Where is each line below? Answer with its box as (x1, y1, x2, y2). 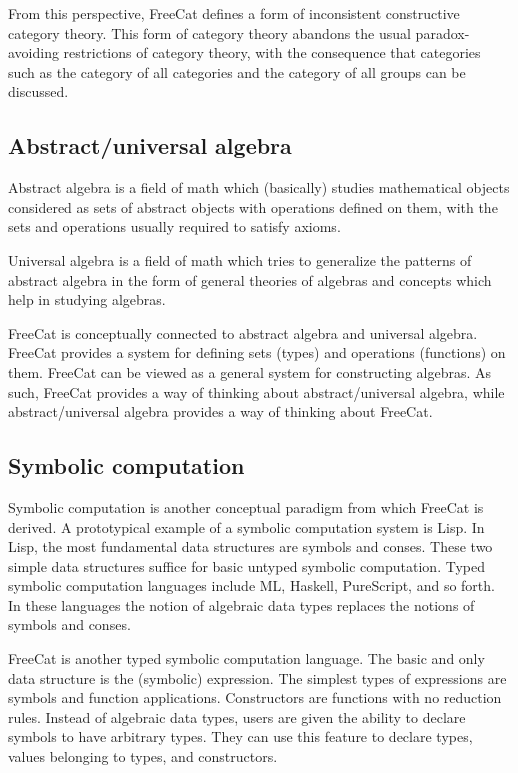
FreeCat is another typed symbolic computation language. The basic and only (8, 648, 485, 669)
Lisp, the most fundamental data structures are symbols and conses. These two (8, 536, 493, 557)
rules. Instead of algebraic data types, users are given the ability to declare (8, 706, 466, 727)
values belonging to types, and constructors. (8, 746, 278, 767)
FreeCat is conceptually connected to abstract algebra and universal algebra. (8, 322, 478, 343)
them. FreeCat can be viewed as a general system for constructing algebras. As (8, 361, 492, 382)
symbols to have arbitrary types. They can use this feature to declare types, (8, 726, 473, 747)
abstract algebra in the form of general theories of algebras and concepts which (8, 269, 492, 290)
